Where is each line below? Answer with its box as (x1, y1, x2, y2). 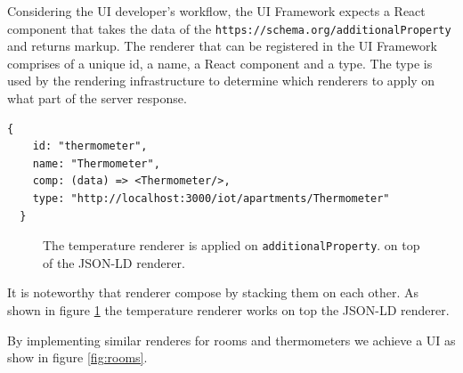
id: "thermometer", (32, 140, 148, 153)
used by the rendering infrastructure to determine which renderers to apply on (7, 71, 435, 90)
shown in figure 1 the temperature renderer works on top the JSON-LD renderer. (7, 301, 450, 320)
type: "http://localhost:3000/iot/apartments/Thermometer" (32, 192, 390, 205)
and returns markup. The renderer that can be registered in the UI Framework (7, 36, 437, 55)
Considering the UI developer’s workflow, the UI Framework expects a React (7, 2, 426, 20)
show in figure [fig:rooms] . (7, 348, 148, 367)
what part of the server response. (7, 89, 187, 108)
